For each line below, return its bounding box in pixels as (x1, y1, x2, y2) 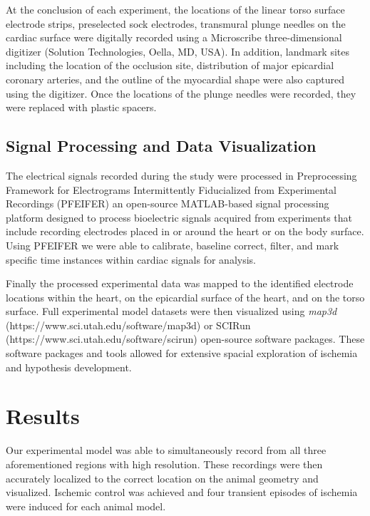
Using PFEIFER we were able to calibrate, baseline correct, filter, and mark (6, 237, 339, 252)
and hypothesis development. (6, 359, 132, 374)
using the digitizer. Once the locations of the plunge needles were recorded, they (6, 86, 356, 100)
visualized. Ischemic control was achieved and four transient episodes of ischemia (6, 485, 358, 500)
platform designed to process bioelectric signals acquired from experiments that (6, 210, 353, 225)
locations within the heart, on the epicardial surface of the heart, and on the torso (6, 289, 365, 304)
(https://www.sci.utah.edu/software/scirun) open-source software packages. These (6, 331, 365, 346)
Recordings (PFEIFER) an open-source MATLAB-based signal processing (6, 196, 329, 211)
